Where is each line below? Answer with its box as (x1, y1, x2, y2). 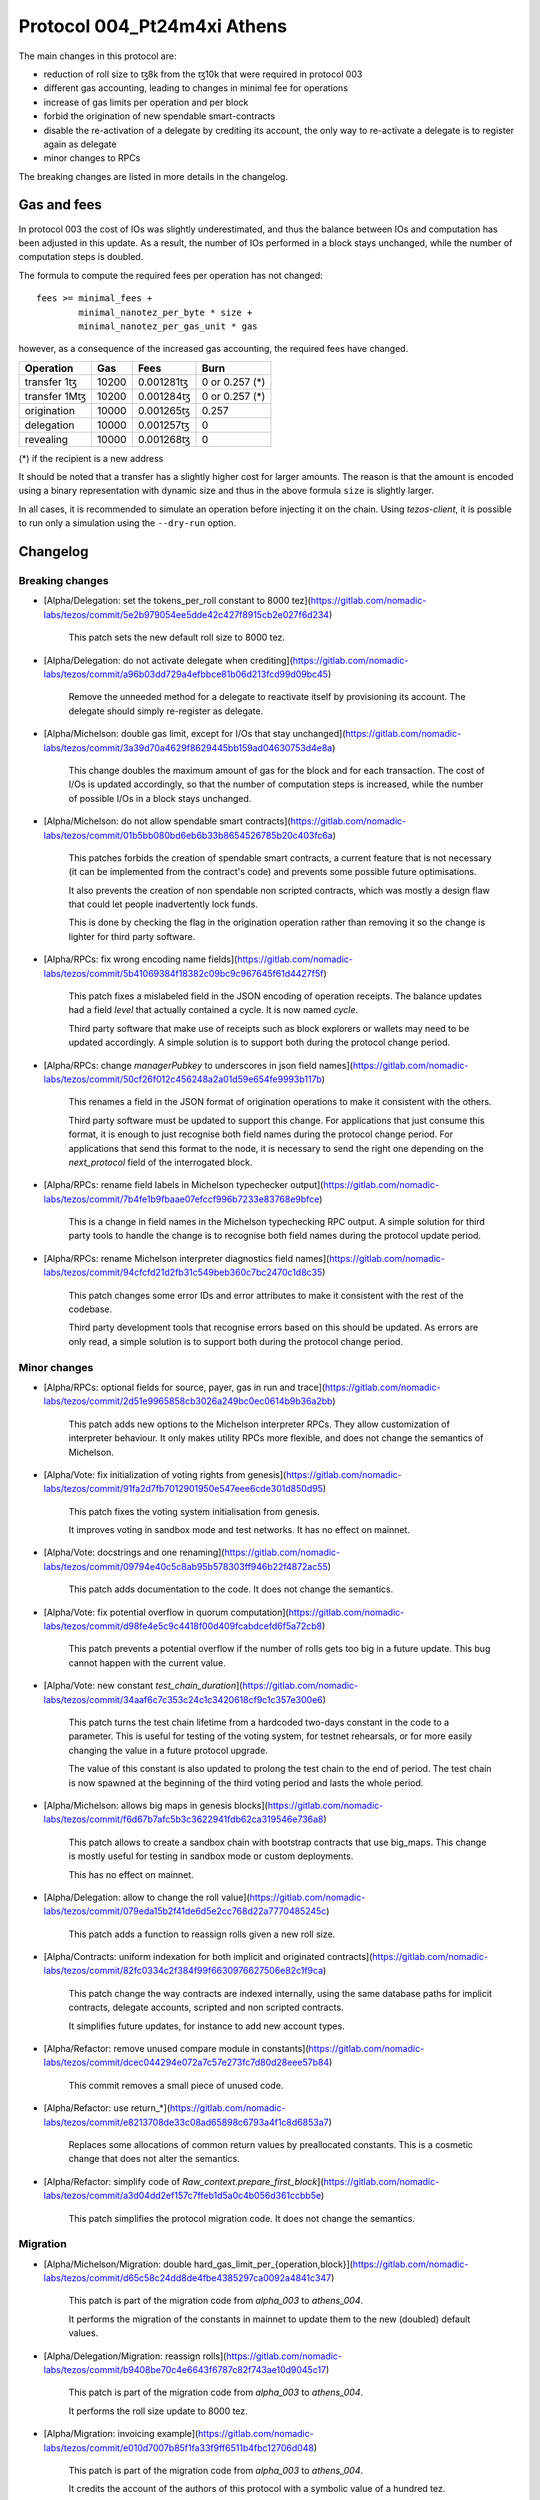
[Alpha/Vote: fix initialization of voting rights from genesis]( (43, 1468, 287, 1480)
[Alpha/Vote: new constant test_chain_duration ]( (43, 1680, 243, 1692)
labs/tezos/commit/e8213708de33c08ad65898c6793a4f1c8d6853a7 (43, 2116, 329, 2128)
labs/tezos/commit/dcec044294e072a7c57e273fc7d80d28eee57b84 (43, 2056, 330, 2069)
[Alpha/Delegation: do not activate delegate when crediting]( (43, 654, 294, 666)
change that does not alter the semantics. (68, 2153, 240, 2165)
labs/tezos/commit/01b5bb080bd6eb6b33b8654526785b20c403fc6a (43, 829, 334, 841)
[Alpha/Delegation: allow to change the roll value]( (43, 1891, 250, 1903)
